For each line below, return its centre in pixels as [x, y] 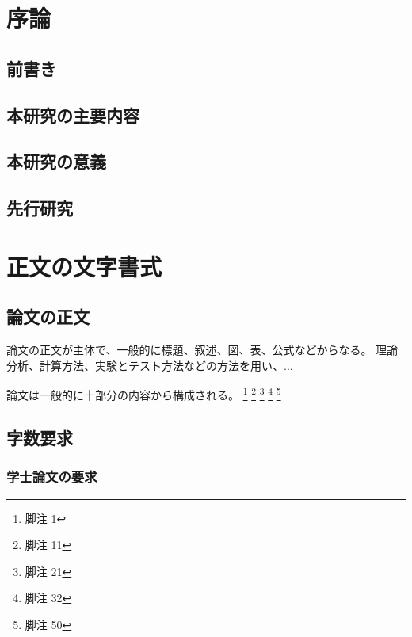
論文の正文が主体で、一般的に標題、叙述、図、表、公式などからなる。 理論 [202, 350]
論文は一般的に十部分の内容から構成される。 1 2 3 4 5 [144, 393]
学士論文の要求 [52, 477]
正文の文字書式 [84, 266]
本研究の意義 [56, 161]
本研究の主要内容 [73, 114]
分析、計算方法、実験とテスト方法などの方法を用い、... [150, 365]
